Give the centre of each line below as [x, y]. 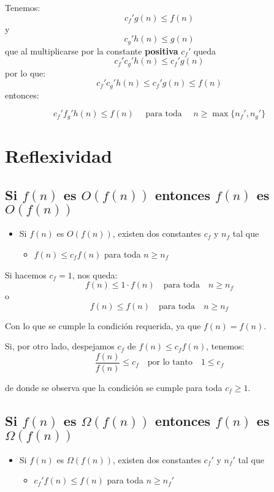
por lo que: [25, 73]
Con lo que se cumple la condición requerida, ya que [103, 325]
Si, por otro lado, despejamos [60, 346]
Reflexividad [59, 155]
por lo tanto [170, 363]
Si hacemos [26, 274]
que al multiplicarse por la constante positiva [92, 50]
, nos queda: [95, 274]
